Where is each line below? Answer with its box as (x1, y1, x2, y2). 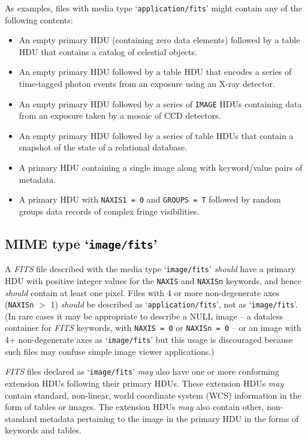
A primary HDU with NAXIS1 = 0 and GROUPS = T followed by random (19, 193, 281, 206)
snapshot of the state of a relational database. (19, 141, 188, 153)
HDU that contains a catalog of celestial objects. (19, 45, 197, 58)
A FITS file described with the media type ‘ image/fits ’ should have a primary (5, 263, 296, 275)
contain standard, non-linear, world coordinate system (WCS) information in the (5, 388, 301, 401)
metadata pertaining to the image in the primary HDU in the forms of (40, 412, 299, 424)
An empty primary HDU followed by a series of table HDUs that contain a (19, 129, 294, 141)
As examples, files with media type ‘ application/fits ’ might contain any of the (5, 2, 302, 14)
